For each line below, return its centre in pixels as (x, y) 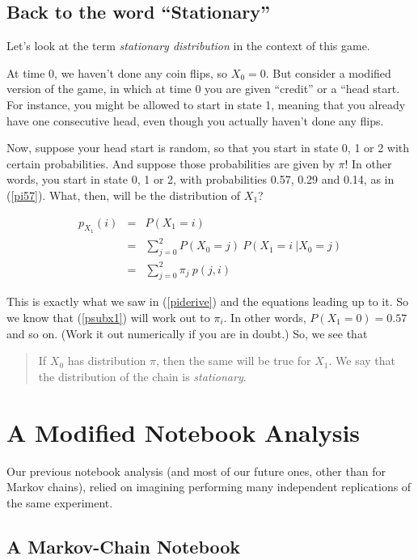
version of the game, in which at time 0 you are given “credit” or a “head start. (203, 89)
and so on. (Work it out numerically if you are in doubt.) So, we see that (187, 333)
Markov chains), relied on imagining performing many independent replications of (209, 487)
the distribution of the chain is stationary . (142, 376)
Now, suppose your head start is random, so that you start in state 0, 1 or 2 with (208, 148)
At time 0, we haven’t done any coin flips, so (117, 72)
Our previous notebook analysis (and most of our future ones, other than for (196, 471)
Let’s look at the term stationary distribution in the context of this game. (188, 46)
